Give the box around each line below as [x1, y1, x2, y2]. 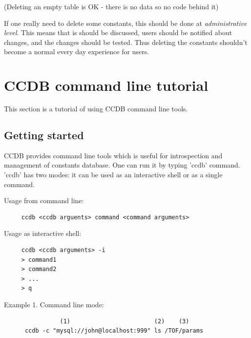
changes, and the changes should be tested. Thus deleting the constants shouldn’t [4, 37, 248, 47]
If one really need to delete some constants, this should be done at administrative [4, 18, 247, 28]
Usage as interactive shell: [4, 228, 82, 238]
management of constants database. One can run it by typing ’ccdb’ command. [4, 160, 240, 170]
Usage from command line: [4, 195, 84, 206]
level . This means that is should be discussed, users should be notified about [4, 27, 232, 38]
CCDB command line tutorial [4, 75, 209, 95]
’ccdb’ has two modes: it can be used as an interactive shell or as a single [4, 169, 223, 180]
